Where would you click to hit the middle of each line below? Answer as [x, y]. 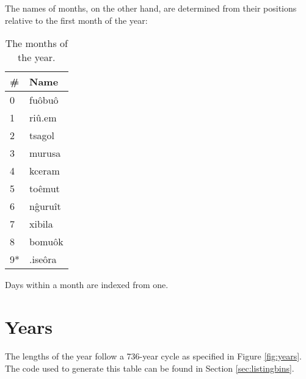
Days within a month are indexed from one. [87, 285]
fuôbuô [44, 100]
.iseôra [43, 259]
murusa [45, 153]
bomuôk [46, 242]
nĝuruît [45, 206]
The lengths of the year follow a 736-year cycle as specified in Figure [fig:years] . [153, 356]
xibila [41, 224]
